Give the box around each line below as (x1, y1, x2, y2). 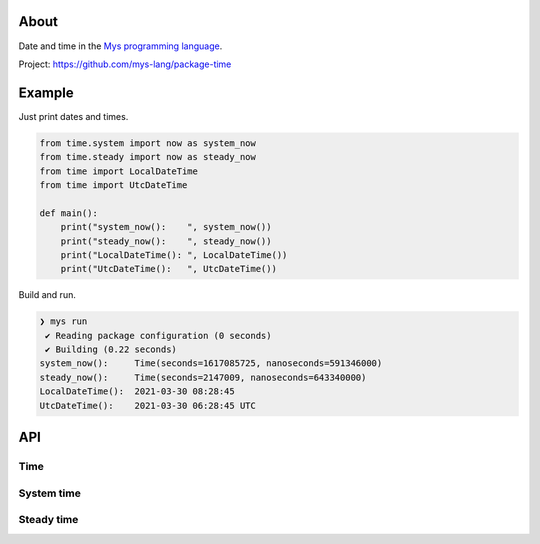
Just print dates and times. (18, 110, 129, 122)
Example (18, 84, 74, 101)
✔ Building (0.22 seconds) (45, 344, 177, 355)
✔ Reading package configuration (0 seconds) (45, 330, 272, 341)
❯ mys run (39, 316, 88, 327)
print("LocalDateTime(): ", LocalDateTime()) (60, 249, 288, 260)
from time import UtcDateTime (39, 179, 188, 190)
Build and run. (18, 289, 77, 301)
